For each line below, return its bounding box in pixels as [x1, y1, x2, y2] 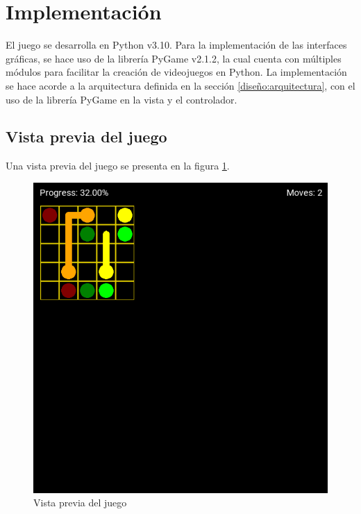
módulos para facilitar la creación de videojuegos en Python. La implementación [6, 65, 347, 79]
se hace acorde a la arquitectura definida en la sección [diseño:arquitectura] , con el [6, 78, 355, 92]
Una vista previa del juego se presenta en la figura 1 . [6, 158, 230, 173]
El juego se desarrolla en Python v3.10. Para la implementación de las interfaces [6, 38, 347, 52]
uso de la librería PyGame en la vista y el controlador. [6, 92, 237, 106]
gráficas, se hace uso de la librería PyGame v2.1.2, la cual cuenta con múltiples [6, 51, 342, 65]
